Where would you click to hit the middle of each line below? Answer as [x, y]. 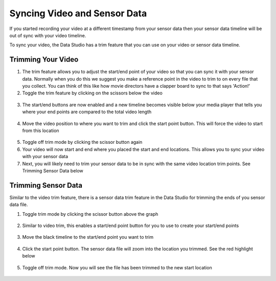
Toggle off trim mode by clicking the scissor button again [82, 142]
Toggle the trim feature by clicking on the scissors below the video [93, 93]
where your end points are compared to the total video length [87, 112]
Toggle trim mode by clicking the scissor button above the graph [90, 214]
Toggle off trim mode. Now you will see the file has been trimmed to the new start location [117, 267]
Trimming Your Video [44, 59]
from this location [41, 131]
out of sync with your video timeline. [48, 35]
